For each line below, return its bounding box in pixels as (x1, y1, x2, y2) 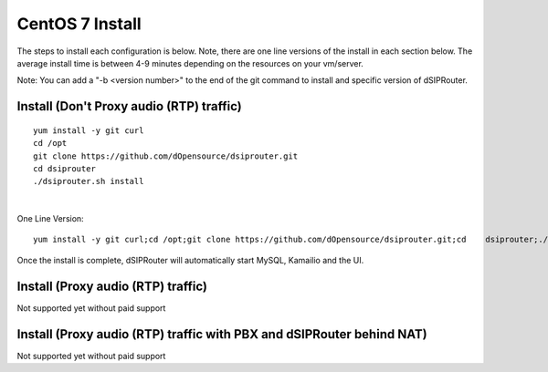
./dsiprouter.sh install (33, 176, 144, 187)
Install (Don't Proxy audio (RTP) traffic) (16, 98, 242, 114)
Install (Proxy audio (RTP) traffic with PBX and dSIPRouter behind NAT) (16, 326, 428, 342)
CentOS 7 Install (16, 14, 142, 34)
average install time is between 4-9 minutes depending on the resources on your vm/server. (16, 57, 364, 68)
